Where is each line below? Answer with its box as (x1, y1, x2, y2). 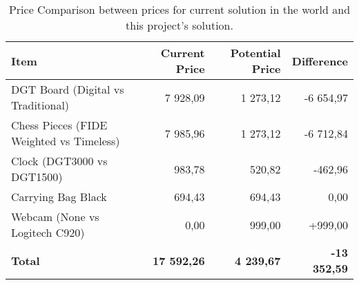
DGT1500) (11, 169, 63, 184)
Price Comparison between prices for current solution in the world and (8, 1, 351, 17)
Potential (230, 45, 281, 61)
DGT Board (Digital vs (11, 81, 124, 97)
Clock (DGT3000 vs (11, 153, 108, 169)
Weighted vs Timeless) (11, 133, 120, 149)
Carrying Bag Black (11, 189, 107, 204)
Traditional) (11, 97, 70, 113)
